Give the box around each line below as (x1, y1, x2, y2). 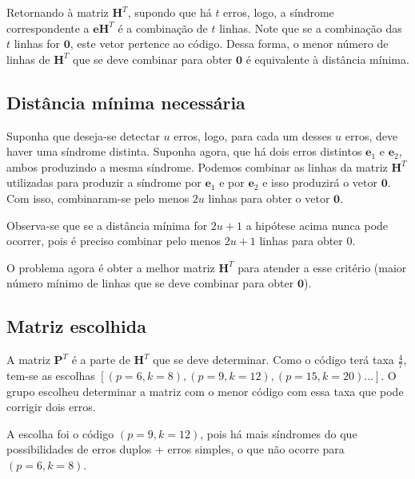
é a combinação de (118, 19, 208, 36)
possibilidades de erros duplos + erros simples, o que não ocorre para (6, 441, 345, 457)
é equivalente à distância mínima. (245, 50, 409, 67)
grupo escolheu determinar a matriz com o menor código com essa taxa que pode (6, 382, 404, 399)
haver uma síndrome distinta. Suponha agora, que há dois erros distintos (6, 143, 362, 160)
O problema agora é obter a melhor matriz (6, 259, 215, 275)
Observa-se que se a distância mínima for (6, 216, 208, 233)
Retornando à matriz (6, 4, 109, 20)
